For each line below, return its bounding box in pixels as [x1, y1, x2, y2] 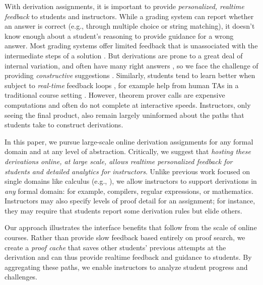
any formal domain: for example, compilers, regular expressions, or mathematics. [5, 185, 253, 196]
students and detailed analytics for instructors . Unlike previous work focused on [5, 166, 250, 176]
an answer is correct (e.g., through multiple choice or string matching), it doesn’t [5, 21, 255, 31]
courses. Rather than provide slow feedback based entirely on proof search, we [5, 232, 245, 243]
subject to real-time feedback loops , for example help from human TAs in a [5, 80, 239, 90]
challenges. [5, 271, 38, 282]
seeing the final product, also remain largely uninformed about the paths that [5, 109, 244, 120]
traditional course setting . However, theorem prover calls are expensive [5, 90, 225, 100]
